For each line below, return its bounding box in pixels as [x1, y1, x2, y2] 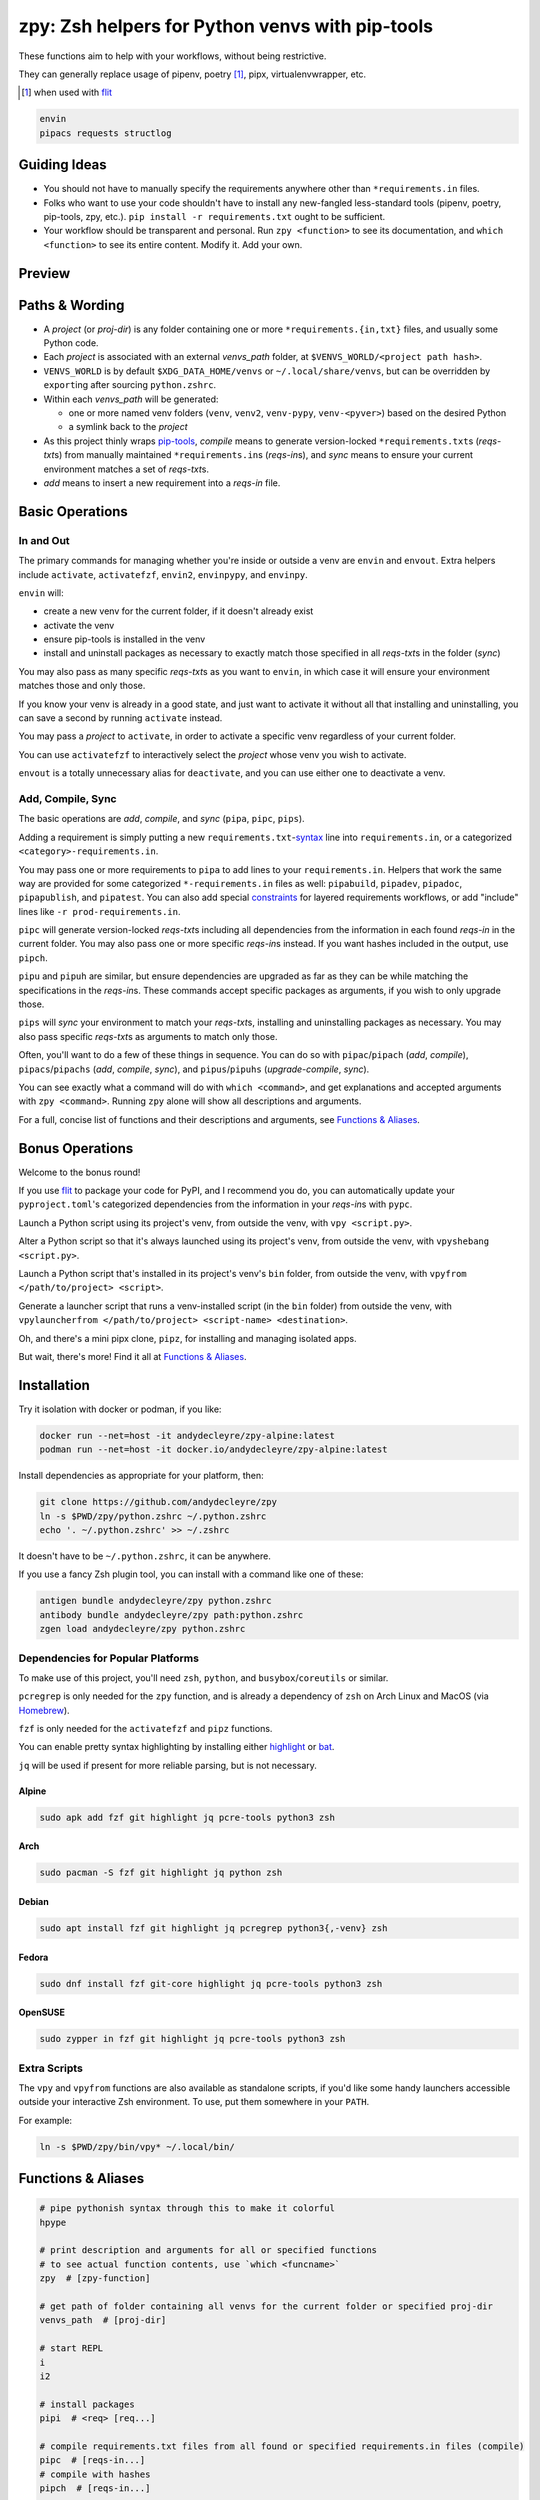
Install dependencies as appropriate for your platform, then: [18, 1470, 264, 1482]
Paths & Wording [18, 296, 125, 314]
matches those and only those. [18, 680, 146, 692]
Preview [18, 265, 71, 282]
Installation [18, 1376, 90, 1394]
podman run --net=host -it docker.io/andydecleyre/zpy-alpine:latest [39, 1444, 388, 1455]
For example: [18, 2114, 73, 2126]
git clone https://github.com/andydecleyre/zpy [39, 1496, 277, 1508]
